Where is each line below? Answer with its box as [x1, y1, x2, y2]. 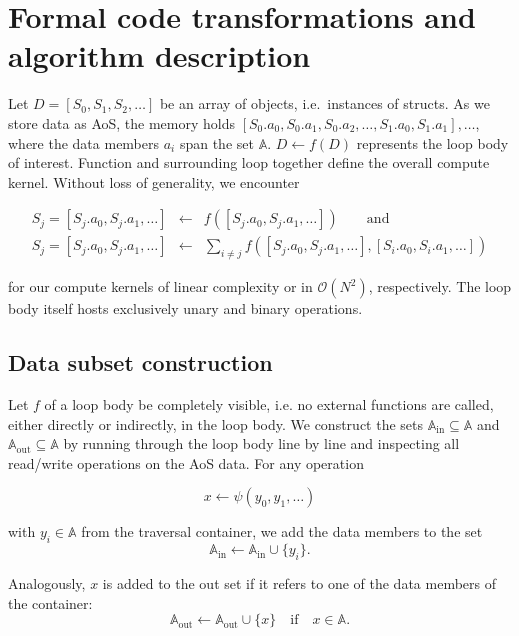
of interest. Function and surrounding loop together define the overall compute [8, 152, 490, 173]
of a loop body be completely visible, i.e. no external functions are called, [44, 393, 494, 414]
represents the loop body [356, 132, 509, 153]
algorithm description [8, 35, 311, 76]
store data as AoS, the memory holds [8, 112, 236, 133]
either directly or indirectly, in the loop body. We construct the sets [8, 413, 424, 434]
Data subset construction [8, 347, 273, 378]
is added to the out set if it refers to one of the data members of [102, 572, 496, 593]
